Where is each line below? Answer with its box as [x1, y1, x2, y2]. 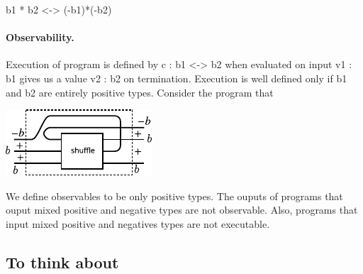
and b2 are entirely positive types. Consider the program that [6, 84, 274, 99]
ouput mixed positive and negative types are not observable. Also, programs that [6, 202, 358, 217]
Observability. [6, 30, 74, 45]
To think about [6, 251, 119, 273]
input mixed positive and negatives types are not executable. [6, 216, 270, 231]
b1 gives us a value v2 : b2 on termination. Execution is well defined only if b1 [6, 70, 347, 85]
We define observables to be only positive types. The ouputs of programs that [6, 188, 343, 203]
